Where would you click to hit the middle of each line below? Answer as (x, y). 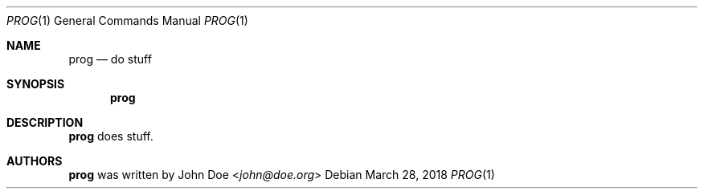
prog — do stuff (110, 59)
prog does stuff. (111, 136)
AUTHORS (35, 161)
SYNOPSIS (36, 84)
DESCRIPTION (45, 122)
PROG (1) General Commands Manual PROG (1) (127, 20)
